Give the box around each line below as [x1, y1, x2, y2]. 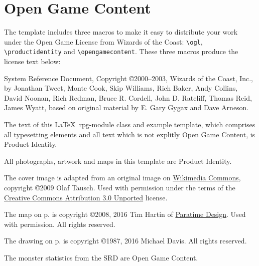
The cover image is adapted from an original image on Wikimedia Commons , [4, 172, 241, 183]
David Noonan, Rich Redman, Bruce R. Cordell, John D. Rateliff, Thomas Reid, [4, 92, 252, 103]
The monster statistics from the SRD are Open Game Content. [4, 252, 198, 262]
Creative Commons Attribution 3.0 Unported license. [4, 192, 168, 202]
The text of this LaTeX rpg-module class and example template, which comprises [4, 119, 255, 129]
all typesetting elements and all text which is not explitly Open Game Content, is [4, 129, 255, 139]
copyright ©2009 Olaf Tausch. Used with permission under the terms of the [4, 182, 235, 192]
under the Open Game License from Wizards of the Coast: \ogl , [4, 36, 203, 47]
